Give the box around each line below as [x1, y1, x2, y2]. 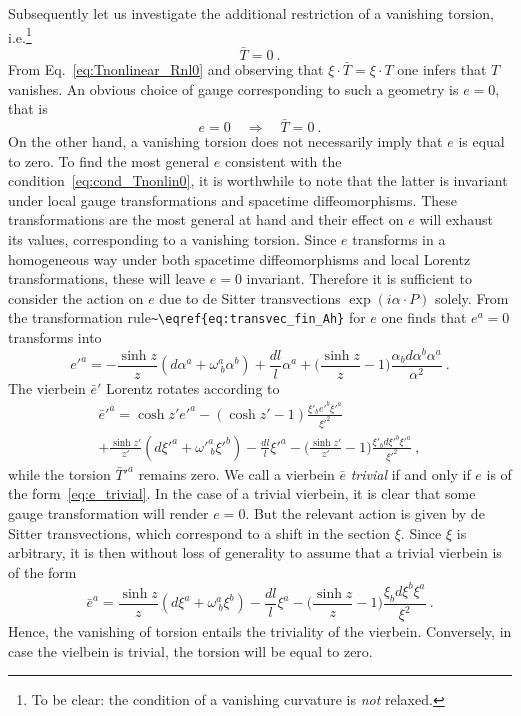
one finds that [381, 307, 467, 328]
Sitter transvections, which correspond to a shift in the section [8, 522, 391, 543]
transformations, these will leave [8, 268, 206, 289]
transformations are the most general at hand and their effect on [8, 209, 404, 230]
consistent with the [225, 150, 342, 171]
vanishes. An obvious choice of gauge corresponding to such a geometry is [8, 78, 459, 99]
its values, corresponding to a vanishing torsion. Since [8, 229, 337, 250]
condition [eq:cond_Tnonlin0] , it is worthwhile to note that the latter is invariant [8, 170, 508, 191]
